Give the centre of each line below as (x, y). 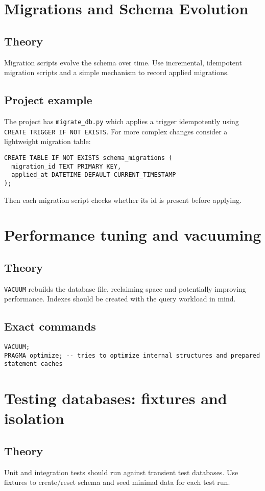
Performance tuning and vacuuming (133, 235)
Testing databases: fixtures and (116, 398)
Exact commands (50, 326)
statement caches (33, 364)
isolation (34, 418)
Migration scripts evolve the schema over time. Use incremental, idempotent (123, 62)
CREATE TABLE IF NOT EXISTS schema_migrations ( (88, 158)
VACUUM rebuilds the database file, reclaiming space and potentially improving (125, 288)
